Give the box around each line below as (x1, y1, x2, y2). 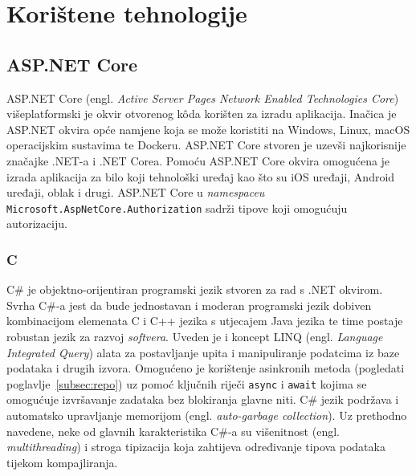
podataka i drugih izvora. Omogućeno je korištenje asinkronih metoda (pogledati (6, 360, 405, 376)
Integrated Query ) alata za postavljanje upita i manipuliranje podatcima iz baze (6, 344, 400, 360)
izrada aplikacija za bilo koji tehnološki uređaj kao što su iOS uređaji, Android (6, 168, 395, 185)
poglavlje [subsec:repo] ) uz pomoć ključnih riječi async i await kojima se (6, 375, 367, 392)
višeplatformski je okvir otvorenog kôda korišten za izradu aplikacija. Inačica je (6, 105, 397, 122)
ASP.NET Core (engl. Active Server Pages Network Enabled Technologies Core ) (6, 89, 399, 106)
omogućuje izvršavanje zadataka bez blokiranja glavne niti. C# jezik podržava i (6, 391, 399, 408)
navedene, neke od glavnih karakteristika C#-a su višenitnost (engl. (6, 422, 340, 439)
